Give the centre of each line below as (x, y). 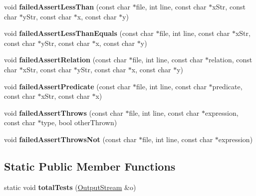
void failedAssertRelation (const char (65, 60)
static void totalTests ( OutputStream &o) (70, 187)
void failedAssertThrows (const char (64, 112)
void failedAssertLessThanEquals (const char (79, 33)
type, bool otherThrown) (79, 122)
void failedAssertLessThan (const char (67, 6)
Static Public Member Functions (90, 166)
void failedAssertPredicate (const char (67, 86)
